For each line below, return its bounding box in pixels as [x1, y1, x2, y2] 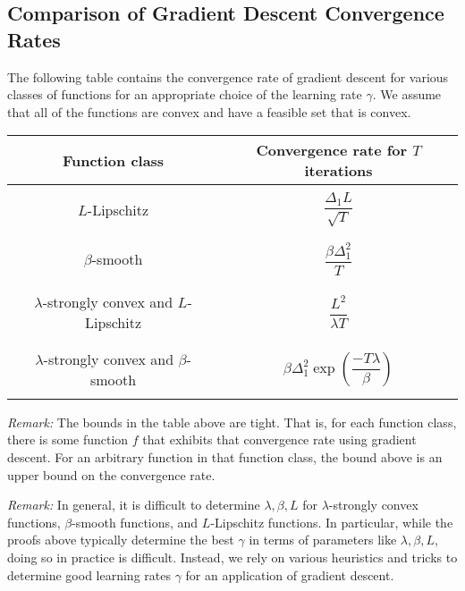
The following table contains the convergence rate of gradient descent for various [7, 67, 449, 86]
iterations [304, 160, 373, 182]
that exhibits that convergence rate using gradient [142, 430, 417, 449]
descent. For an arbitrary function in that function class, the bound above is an [7, 448, 443, 467]
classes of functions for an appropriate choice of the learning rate [7, 85, 362, 104]
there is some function [7, 430, 129, 449]
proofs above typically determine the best [7, 530, 234, 549]
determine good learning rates [7, 565, 171, 584]
